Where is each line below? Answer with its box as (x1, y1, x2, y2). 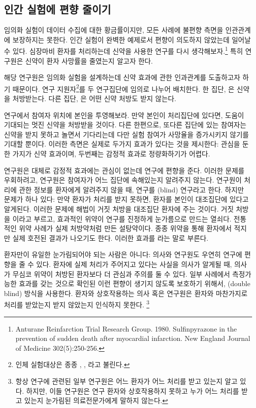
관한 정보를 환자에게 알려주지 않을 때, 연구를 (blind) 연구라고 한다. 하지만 (19, 184, 244, 194)
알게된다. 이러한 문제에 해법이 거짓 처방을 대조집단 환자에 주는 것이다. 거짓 (4, 204, 234, 214)
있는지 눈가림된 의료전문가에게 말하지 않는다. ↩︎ (24, 395, 168, 406)
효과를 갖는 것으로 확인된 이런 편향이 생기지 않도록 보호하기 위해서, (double (19, 278, 251, 289)
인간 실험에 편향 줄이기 (4, 1, 111, 17)
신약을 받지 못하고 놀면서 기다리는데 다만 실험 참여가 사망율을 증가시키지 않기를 (4, 129, 249, 139)
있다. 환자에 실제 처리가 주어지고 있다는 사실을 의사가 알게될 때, (36, 259, 232, 269)
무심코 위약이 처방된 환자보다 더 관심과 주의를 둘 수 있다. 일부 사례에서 (12, 268, 230, 279)
